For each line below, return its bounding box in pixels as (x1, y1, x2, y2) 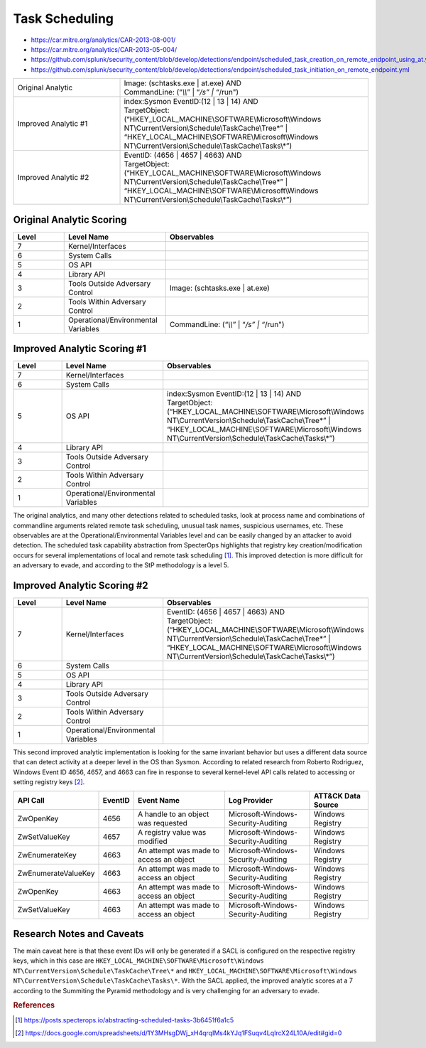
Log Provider (228, 795, 273, 805)
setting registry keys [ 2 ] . (13, 778, 85, 786)
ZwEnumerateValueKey (17, 868, 95, 878)
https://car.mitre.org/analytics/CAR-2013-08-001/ (31, 36, 176, 44)
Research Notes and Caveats (13, 928, 145, 940)
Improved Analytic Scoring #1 (13, 343, 147, 355)
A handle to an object (137, 809, 209, 819)
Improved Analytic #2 (17, 173, 89, 183)
